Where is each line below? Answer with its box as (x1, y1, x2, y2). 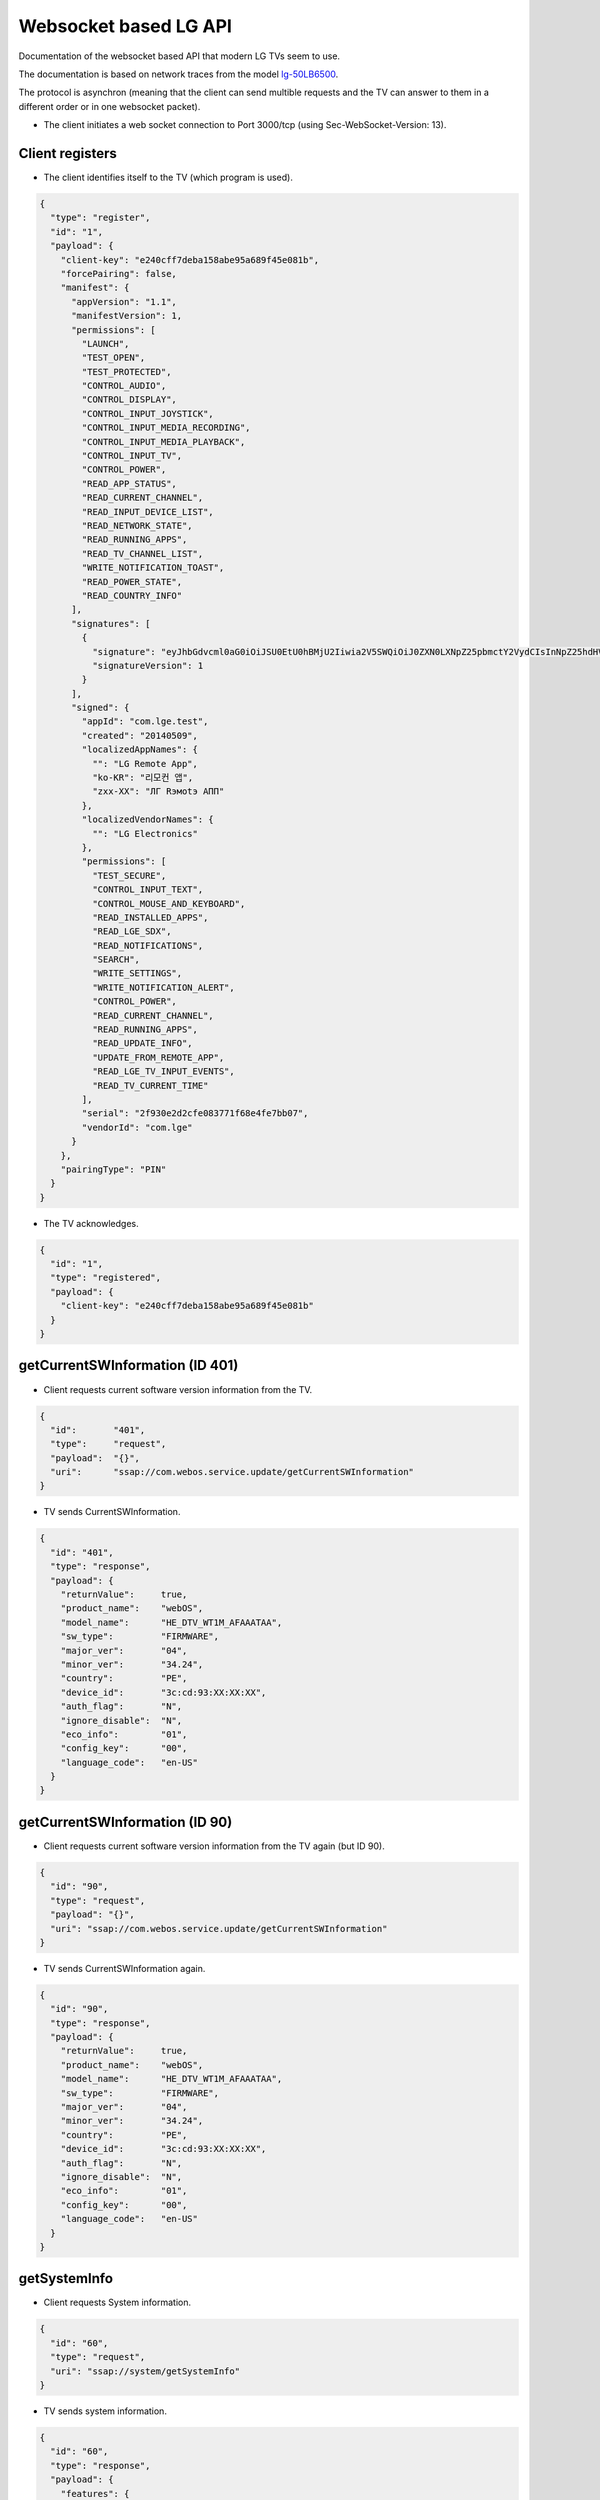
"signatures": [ (71, 618, 151, 629)
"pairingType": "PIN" (60, 1163, 167, 1175)
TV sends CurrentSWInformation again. (43, 1962, 206, 1974)
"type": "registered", (50, 1272, 162, 1284)
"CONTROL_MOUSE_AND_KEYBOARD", (91, 898, 246, 909)
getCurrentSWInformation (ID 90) (18, 1813, 233, 1830)
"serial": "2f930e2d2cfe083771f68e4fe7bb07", (81, 1108, 309, 1119)
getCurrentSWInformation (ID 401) (18, 1357, 239, 1374)
